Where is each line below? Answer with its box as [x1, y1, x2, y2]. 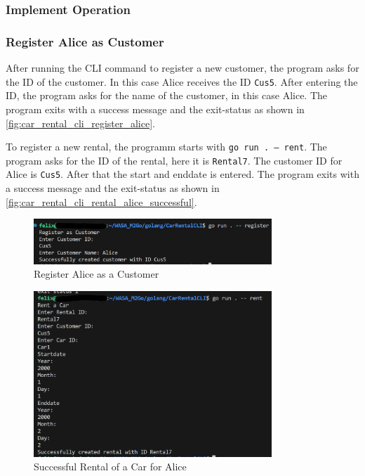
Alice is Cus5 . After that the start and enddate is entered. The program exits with [6, 167, 359, 181]
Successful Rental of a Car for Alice [34, 459, 187, 474]
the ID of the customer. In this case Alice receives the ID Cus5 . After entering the [6, 74, 358, 89]
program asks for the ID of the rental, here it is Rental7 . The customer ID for [6, 153, 343, 167]
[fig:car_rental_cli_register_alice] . [6, 115, 155, 130]
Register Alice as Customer [6, 32, 164, 50]
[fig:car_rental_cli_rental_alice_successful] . [6, 194, 197, 209]
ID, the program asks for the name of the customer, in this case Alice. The [6, 88, 328, 103]
